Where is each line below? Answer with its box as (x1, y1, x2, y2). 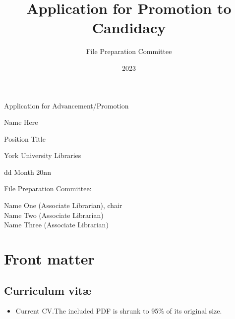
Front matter (4, 249, 95, 269)
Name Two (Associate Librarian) (4, 210, 104, 220)
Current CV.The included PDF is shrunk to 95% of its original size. (15, 306, 222, 316)
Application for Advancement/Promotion (4, 100, 129, 110)
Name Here (4, 117, 38, 127)
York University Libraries (4, 150, 81, 160)
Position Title (4, 133, 46, 144)
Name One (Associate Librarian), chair (4, 200, 122, 211)
